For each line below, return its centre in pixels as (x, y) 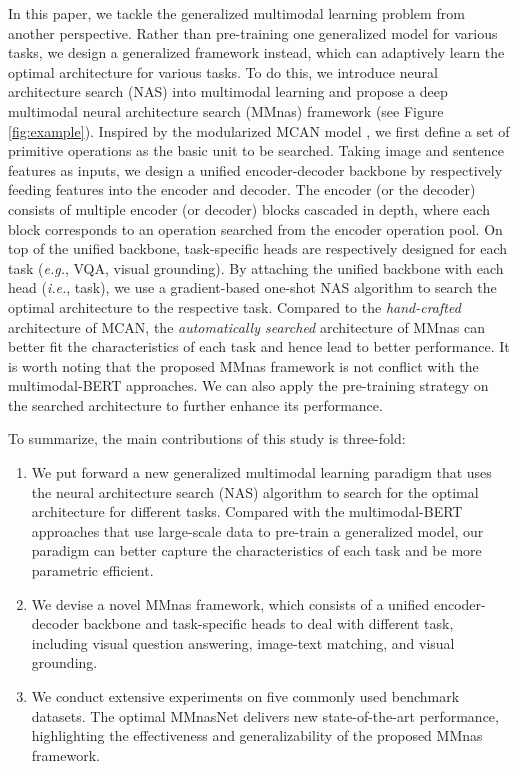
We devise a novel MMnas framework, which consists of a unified (230, 603)
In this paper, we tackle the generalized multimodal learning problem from (236, 13)
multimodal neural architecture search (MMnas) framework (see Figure (226, 110)
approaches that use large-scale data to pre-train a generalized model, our (257, 530)
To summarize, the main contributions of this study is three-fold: (207, 438)
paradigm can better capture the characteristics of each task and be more (256, 550)
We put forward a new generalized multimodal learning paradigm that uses (261, 472)
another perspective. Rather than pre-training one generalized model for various (253, 32)
